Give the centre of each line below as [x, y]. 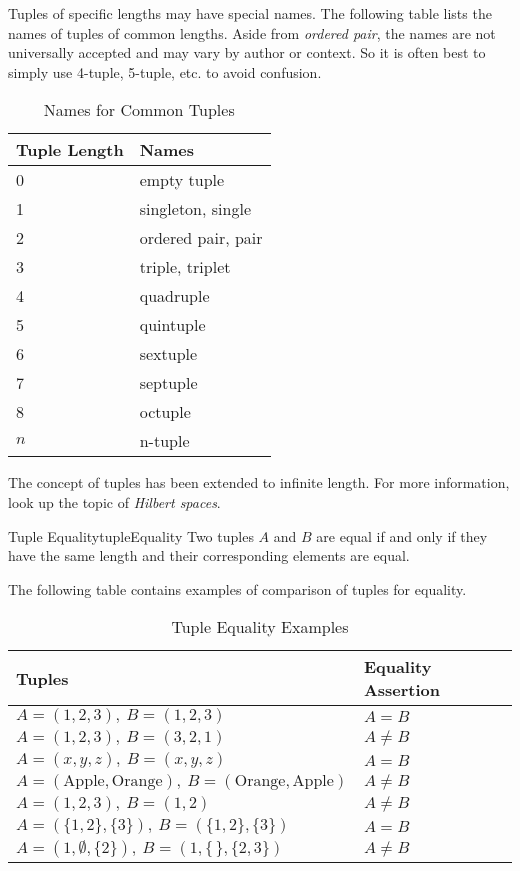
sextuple [168, 354]
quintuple [172, 325]
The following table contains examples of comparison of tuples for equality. [237, 588]
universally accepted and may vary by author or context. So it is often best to [247, 52]
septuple [168, 383]
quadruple [174, 296]
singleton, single [195, 209]
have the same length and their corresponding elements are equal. [209, 555]
